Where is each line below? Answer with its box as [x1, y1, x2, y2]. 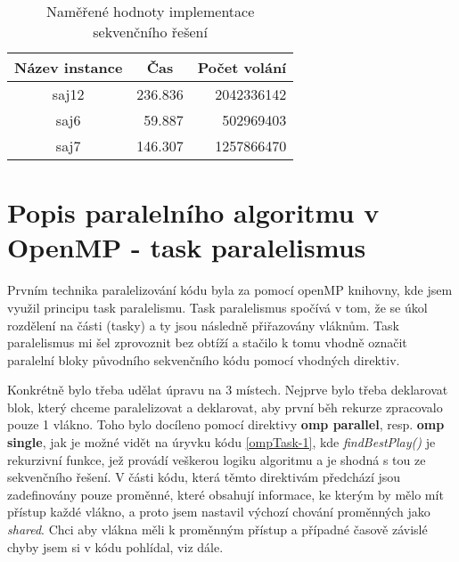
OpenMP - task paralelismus [7, 229, 366, 265]
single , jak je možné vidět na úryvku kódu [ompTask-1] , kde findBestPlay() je [7, 433, 436, 452]
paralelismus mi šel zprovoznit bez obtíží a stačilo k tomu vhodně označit [7, 333, 407, 352]
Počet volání [197, 57, 287, 77]
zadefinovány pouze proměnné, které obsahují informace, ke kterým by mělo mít [7, 485, 444, 503]
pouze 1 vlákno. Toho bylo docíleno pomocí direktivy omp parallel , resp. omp [7, 415, 445, 434]
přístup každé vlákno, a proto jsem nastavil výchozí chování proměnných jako [7, 502, 430, 521]
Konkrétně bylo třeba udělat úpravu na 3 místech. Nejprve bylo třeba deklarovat [7, 380, 448, 399]
